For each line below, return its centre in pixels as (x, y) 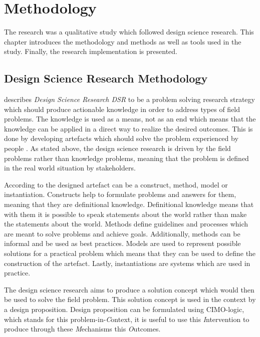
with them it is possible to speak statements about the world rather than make (125, 214)
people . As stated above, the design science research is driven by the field (117, 148)
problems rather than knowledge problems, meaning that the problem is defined (126, 158)
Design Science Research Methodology (106, 78)
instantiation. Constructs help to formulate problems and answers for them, (120, 194)
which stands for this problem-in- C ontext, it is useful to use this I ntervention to (127, 319)
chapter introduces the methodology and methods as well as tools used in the (123, 41)
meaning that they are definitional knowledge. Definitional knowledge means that (129, 204)
